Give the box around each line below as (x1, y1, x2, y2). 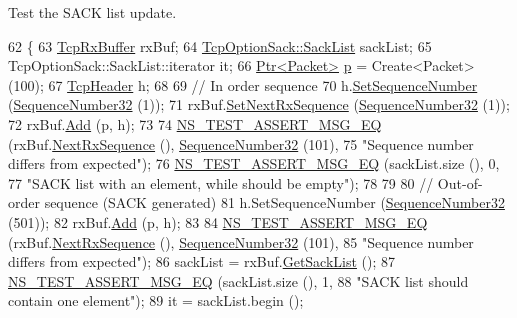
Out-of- (437, 172, 483, 193)
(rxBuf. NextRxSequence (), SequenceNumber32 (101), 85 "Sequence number (8, 231, 474, 252)
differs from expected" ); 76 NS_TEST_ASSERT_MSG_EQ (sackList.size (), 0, (8, 153, 500, 174)
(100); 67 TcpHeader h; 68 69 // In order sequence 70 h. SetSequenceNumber (8, 74, 478, 95)
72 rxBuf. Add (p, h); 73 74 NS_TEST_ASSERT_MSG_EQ (8, 113, 382, 134)
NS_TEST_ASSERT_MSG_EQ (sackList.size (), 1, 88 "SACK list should (8, 270, 469, 291)
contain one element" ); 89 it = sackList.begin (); (8, 290, 304, 311)
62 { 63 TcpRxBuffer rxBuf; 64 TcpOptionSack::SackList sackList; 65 (8, 35, 432, 56)
